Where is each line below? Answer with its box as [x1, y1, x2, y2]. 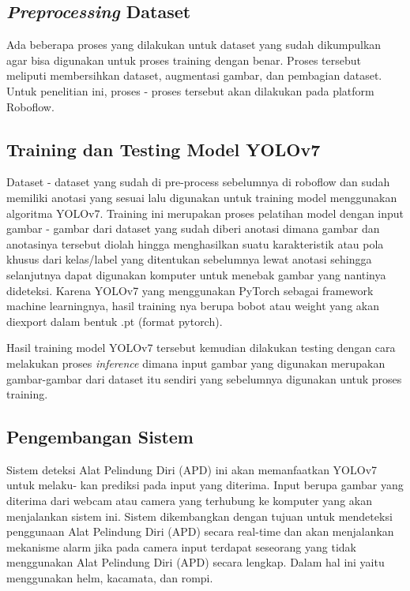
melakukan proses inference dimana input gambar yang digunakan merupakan [6, 354, 386, 371]
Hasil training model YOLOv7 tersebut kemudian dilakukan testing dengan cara [6, 339, 396, 356]
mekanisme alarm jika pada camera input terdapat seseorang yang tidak [6, 538, 356, 555]
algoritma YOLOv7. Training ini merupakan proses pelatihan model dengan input [6, 204, 404, 221]
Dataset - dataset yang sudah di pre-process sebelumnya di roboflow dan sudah [6, 174, 390, 190]
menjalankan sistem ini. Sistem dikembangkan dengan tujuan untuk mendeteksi [6, 507, 393, 524]
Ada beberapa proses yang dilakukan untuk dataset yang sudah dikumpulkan [6, 36, 382, 53]
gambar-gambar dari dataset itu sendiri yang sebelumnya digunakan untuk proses [6, 370, 402, 387]
